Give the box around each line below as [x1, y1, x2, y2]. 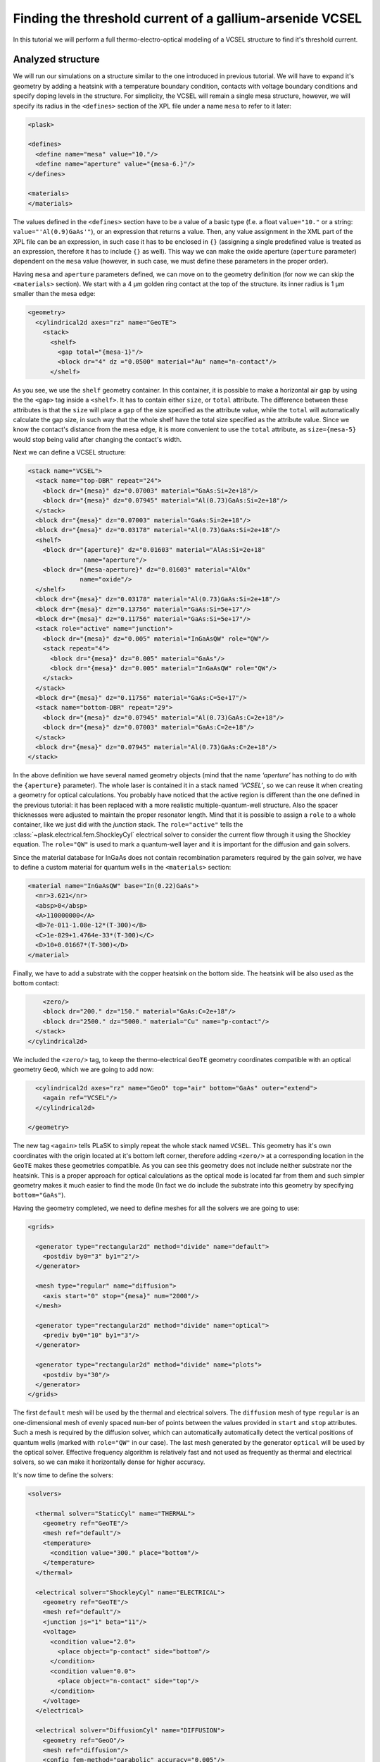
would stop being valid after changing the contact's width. [13, 435, 182, 443]
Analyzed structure [13, 54, 100, 66]
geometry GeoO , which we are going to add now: [13, 1065, 154, 1073]
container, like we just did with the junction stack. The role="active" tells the [13, 820, 243, 829]
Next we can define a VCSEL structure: [13, 448, 127, 457]
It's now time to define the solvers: [13, 1470, 114, 1479]
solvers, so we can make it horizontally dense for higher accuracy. [13, 1458, 205, 1466]
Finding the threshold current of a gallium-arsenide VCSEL [13, 11, 362, 26]
